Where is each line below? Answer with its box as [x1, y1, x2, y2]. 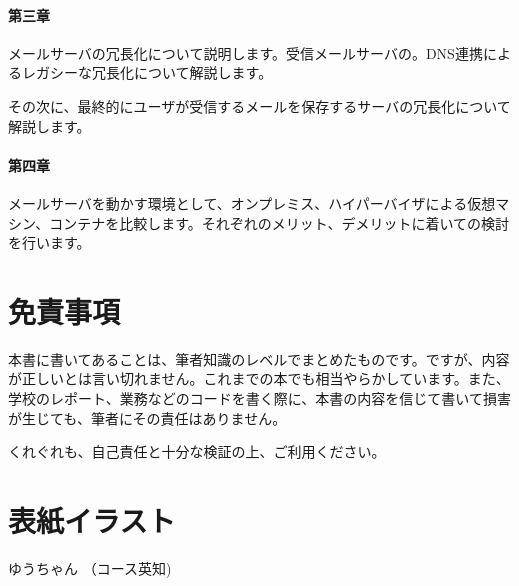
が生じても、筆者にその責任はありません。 [8, 407, 287, 428]
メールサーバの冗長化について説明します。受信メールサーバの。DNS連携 [8, 42, 483, 63]
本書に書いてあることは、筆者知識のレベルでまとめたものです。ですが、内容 [8, 348, 510, 369]
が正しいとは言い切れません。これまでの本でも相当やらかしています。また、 [8, 368, 510, 389]
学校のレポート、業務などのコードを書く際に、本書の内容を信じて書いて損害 [8, 388, 511, 409]
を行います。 [8, 232, 91, 253]
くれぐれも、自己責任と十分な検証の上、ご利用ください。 [8, 441, 386, 462]
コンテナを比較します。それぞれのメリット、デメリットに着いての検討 [49, 212, 510, 233]
